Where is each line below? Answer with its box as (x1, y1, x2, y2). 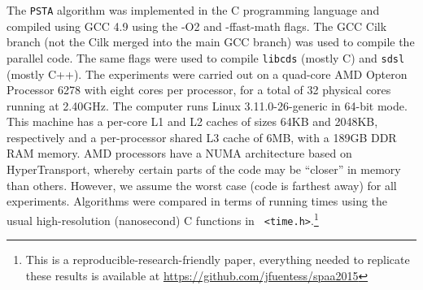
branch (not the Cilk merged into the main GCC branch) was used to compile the (7, 33, 415, 50)
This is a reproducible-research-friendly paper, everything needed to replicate (25, 251, 410, 268)
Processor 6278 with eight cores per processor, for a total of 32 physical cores (7, 81, 391, 98)
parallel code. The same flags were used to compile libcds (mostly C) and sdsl (7, 49, 405, 66)
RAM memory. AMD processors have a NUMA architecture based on (7, 145, 352, 162)
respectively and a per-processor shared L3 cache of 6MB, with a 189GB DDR (7, 128, 397, 145)
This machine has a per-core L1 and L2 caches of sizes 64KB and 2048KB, (7, 113, 378, 130)
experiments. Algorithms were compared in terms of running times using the (7, 193, 388, 210)
